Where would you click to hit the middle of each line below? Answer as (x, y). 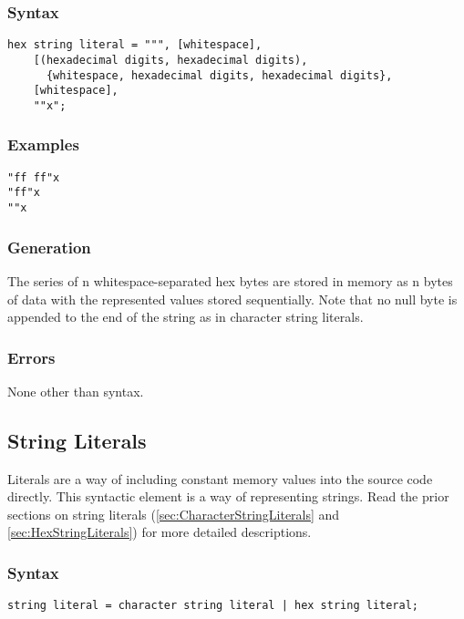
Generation (49, 247)
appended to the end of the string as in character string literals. (186, 317)
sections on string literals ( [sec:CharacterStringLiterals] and (174, 514)
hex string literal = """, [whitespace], (135, 45)
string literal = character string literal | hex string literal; (213, 606)
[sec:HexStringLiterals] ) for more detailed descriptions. (160, 532)
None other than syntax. (76, 391)
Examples (43, 144)
